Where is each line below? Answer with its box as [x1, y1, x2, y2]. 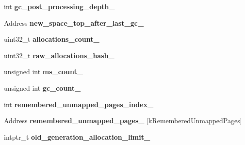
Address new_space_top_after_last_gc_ [4, 17, 144, 28]
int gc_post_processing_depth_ [4, 1, 115, 11]
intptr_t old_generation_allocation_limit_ [4, 131, 150, 142]
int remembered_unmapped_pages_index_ [4, 99, 154, 109]
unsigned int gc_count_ [4, 82, 81, 93]
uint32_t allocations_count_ [4, 34, 99, 44]
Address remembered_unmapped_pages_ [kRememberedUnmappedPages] [4, 115, 242, 126]
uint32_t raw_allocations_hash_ [4, 50, 114, 60]
